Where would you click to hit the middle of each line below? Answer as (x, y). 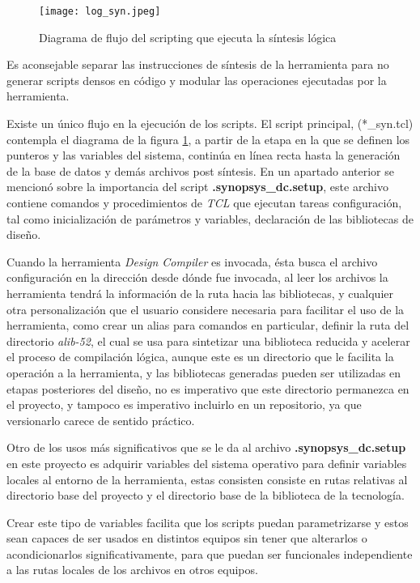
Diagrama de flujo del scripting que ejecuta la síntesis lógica (188, 37)
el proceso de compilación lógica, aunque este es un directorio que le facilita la (200, 357)
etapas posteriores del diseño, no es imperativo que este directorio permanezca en (208, 388)
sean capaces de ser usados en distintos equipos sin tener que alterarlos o (187, 538)
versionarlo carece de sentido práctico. (101, 420)
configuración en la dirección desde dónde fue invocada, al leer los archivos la (197, 277)
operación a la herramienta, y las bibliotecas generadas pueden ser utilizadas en (204, 372)
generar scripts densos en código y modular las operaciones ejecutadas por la (197, 80)
